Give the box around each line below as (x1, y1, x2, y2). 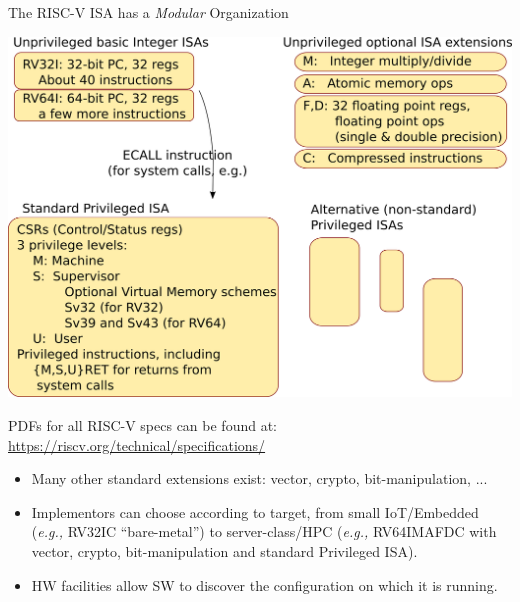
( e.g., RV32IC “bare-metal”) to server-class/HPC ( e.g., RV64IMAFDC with (31, 521, 497, 542)
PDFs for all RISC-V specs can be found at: (8, 414, 277, 435)
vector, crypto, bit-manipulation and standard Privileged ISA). (31, 540, 418, 561)
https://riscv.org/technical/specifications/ (8, 434, 266, 455)
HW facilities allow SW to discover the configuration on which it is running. (31, 574, 498, 595)
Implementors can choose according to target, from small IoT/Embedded (31, 501, 479, 522)
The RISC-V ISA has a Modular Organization (8, 2, 289, 22)
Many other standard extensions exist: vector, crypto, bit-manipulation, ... (31, 468, 488, 489)
